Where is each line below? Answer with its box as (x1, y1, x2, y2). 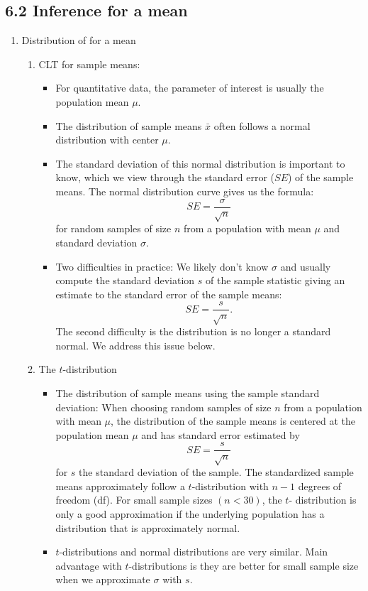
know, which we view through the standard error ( (55, 170, 275, 185)
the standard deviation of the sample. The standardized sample (79, 465, 354, 479)
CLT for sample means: (38, 56, 140, 71)
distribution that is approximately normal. (55, 520, 240, 535)
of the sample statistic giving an (206, 273, 345, 288)
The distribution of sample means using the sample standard (55, 385, 320, 400)
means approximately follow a (55, 478, 185, 493)
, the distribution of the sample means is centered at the (111, 413, 355, 428)
